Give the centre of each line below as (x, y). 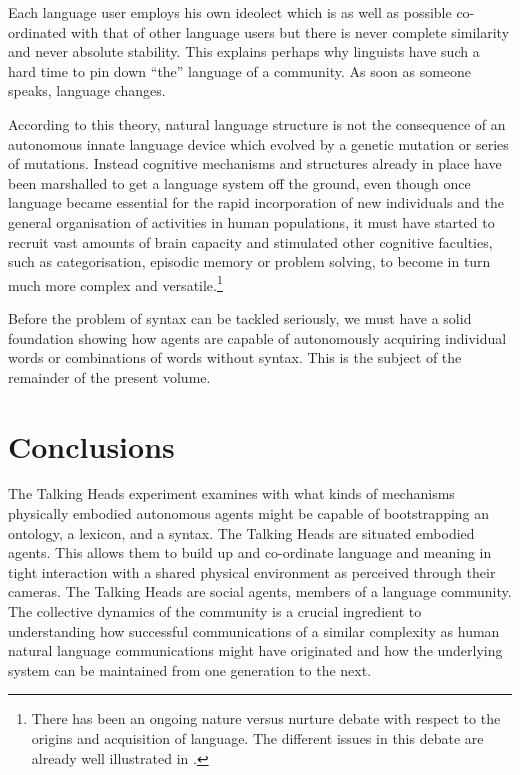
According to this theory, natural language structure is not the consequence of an (257, 123)
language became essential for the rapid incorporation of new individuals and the (256, 202)
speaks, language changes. (87, 90)
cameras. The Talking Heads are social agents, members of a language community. (260, 591)
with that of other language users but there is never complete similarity (290, 31)
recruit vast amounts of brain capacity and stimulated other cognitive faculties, (250, 241)
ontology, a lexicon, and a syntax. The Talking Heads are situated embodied (241, 532)
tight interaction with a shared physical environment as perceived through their (252, 571)
